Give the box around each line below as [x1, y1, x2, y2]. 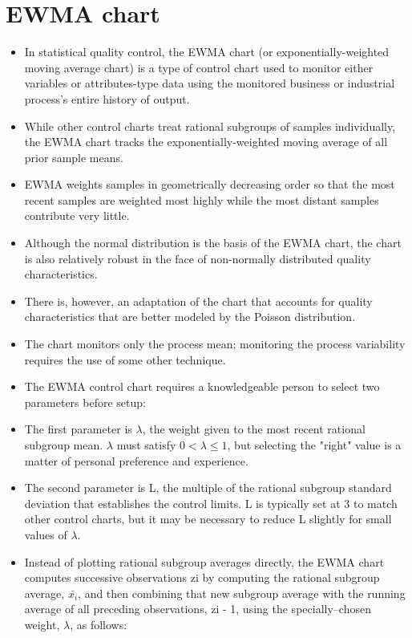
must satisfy [116, 437, 176, 453]
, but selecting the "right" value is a [227, 437, 402, 453]
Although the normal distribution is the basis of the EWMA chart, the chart [24, 234, 402, 251]
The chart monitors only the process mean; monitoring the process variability [24, 335, 406, 352]
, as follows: [70, 616, 127, 632]
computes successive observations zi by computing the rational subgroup [24, 569, 380, 586]
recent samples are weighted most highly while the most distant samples [24, 191, 379, 208]
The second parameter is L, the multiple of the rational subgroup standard [24, 479, 392, 496]
